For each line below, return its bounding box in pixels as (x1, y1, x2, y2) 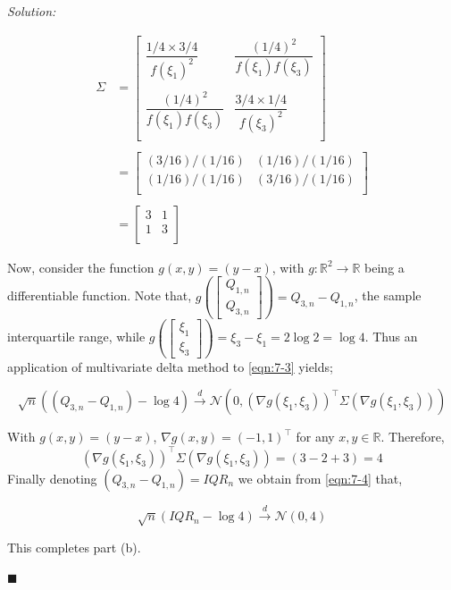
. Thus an (364, 327, 418, 346)
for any (296, 427, 335, 446)
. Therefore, (380, 427, 445, 446)
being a (364, 257, 405, 276)
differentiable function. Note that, (7, 286, 192, 305)
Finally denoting (7, 468, 97, 487)
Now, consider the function (7, 257, 155, 276)
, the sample (354, 286, 422, 305)
